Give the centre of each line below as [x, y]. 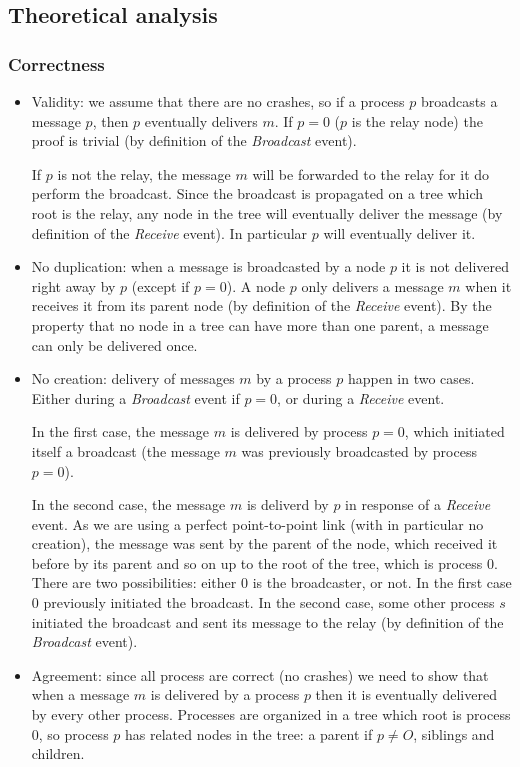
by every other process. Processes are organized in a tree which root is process [271, 714]
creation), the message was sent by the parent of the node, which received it [264, 543]
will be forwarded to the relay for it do [371, 173]
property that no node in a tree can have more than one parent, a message [260, 324]
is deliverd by [287, 504]
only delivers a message [372, 285]
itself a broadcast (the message [125, 450]
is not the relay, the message [144, 173]
